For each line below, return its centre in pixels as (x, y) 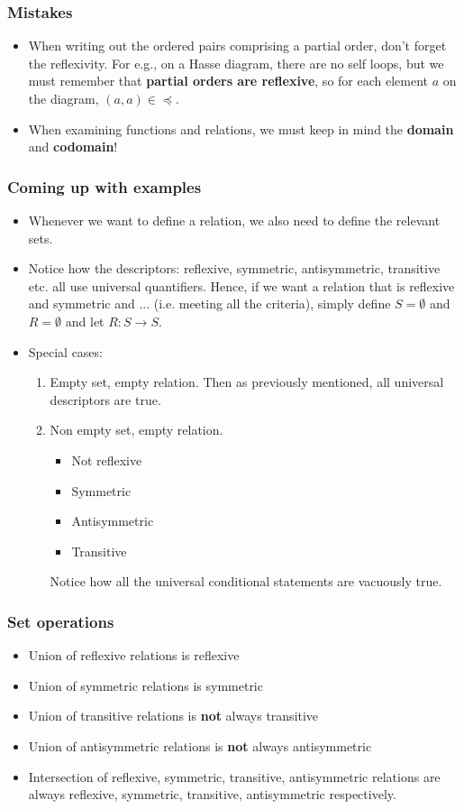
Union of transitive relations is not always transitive (173, 716)
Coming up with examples (105, 186)
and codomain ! (73, 147)
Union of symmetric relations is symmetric (146, 685)
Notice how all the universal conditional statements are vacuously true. (246, 581)
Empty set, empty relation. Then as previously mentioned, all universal (247, 382)
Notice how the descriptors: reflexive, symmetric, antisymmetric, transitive (234, 268)
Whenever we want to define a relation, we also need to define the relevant (234, 220)
